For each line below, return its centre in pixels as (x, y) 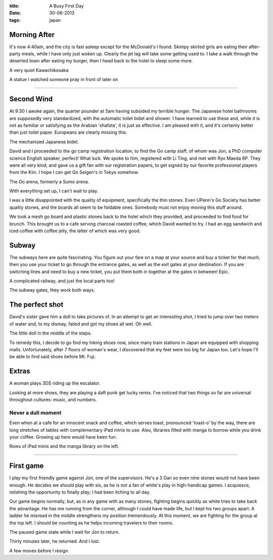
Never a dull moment (35, 413)
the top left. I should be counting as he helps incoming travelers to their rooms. (92, 522)
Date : (15, 13)
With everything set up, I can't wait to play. (54, 191)
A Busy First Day (66, 6)
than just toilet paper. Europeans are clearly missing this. (68, 132)
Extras (20, 371)
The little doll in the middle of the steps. (51, 333)
